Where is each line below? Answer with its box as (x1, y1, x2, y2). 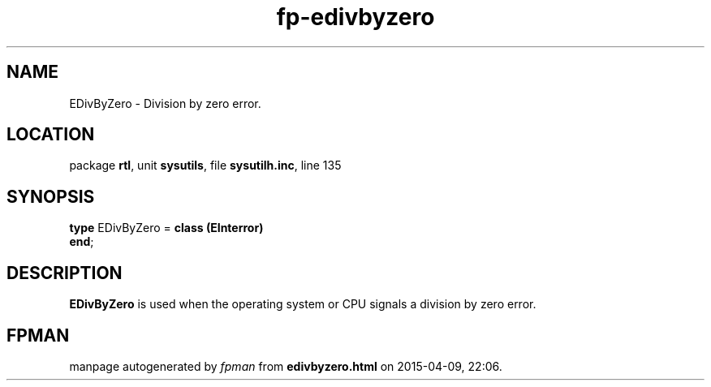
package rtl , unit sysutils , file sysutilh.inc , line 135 (69, 158, 342, 173)
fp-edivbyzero (276, 3, 435, 31)
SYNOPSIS (6, 186, 95, 207)
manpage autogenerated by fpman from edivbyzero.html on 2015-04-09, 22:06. (69, 359, 502, 373)
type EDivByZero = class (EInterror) (69, 221, 264, 235)
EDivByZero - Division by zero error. (69, 96, 261, 110)
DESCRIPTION (6, 262, 123, 283)
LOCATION (6, 124, 95, 145)
